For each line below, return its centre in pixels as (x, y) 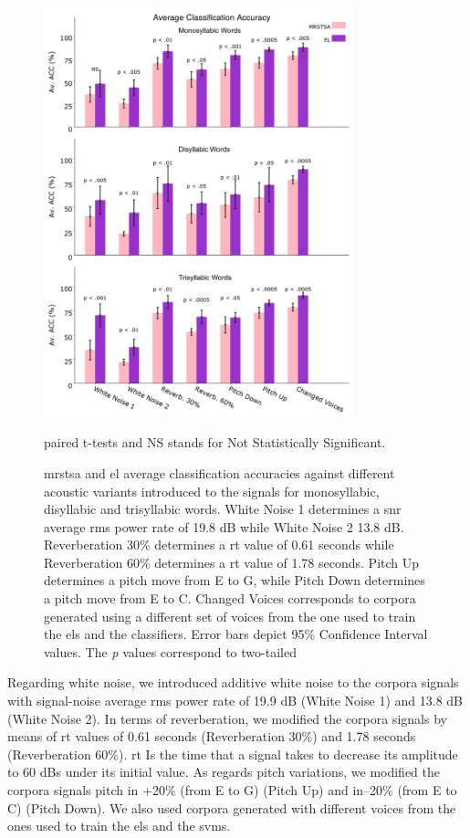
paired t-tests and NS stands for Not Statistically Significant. (215, 442)
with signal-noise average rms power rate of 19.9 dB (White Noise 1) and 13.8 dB (235, 701)
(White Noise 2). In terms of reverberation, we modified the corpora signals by (227, 718)
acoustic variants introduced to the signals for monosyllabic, (212, 491)
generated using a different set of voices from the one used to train (230, 616)
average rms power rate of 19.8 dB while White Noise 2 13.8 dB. (224, 526)
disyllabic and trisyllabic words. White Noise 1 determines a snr (223, 509)
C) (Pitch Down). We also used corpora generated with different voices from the (232, 807)
